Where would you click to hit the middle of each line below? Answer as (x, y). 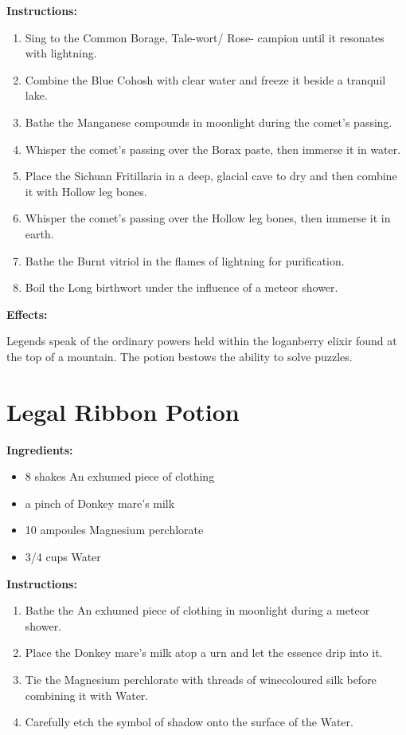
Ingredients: (40, 449)
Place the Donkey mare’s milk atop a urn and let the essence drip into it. (204, 652)
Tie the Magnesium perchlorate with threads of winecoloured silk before (201, 679)
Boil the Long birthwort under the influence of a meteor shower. (182, 287)
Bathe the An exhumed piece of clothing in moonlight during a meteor (197, 610)
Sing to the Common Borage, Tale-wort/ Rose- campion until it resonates (205, 37)
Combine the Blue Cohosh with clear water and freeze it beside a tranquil (205, 79)
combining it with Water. (87, 695)
